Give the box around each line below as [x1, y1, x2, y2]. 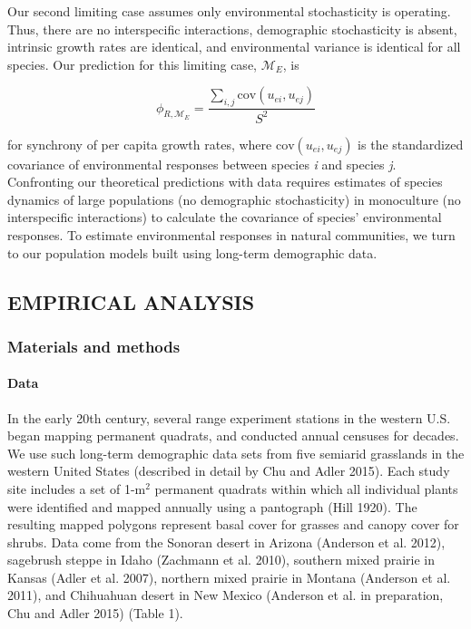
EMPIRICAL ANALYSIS [7, 287, 255, 315]
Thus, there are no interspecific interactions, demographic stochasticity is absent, [7, 19, 457, 38]
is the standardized [358, 134, 464, 153]
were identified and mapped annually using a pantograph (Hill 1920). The [7, 497, 417, 516]
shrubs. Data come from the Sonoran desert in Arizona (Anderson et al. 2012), [7, 532, 446, 551]
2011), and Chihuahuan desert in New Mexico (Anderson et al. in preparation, [7, 585, 444, 605]
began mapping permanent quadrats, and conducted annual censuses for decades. [7, 426, 459, 445]
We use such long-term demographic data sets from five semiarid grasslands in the [7, 443, 465, 462]
